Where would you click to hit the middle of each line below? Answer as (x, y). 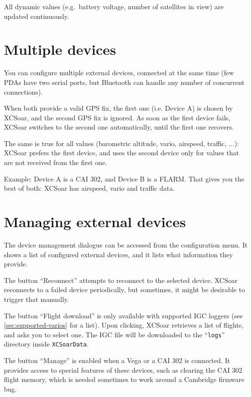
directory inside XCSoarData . (46, 344)
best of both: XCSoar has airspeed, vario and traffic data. (89, 188)
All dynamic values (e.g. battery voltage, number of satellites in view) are (114, 6)
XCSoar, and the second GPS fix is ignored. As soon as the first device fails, (117, 117)
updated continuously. (37, 16)
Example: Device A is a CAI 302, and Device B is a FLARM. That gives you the (124, 178)
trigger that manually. (37, 299)
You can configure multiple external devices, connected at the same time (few (119, 73)
